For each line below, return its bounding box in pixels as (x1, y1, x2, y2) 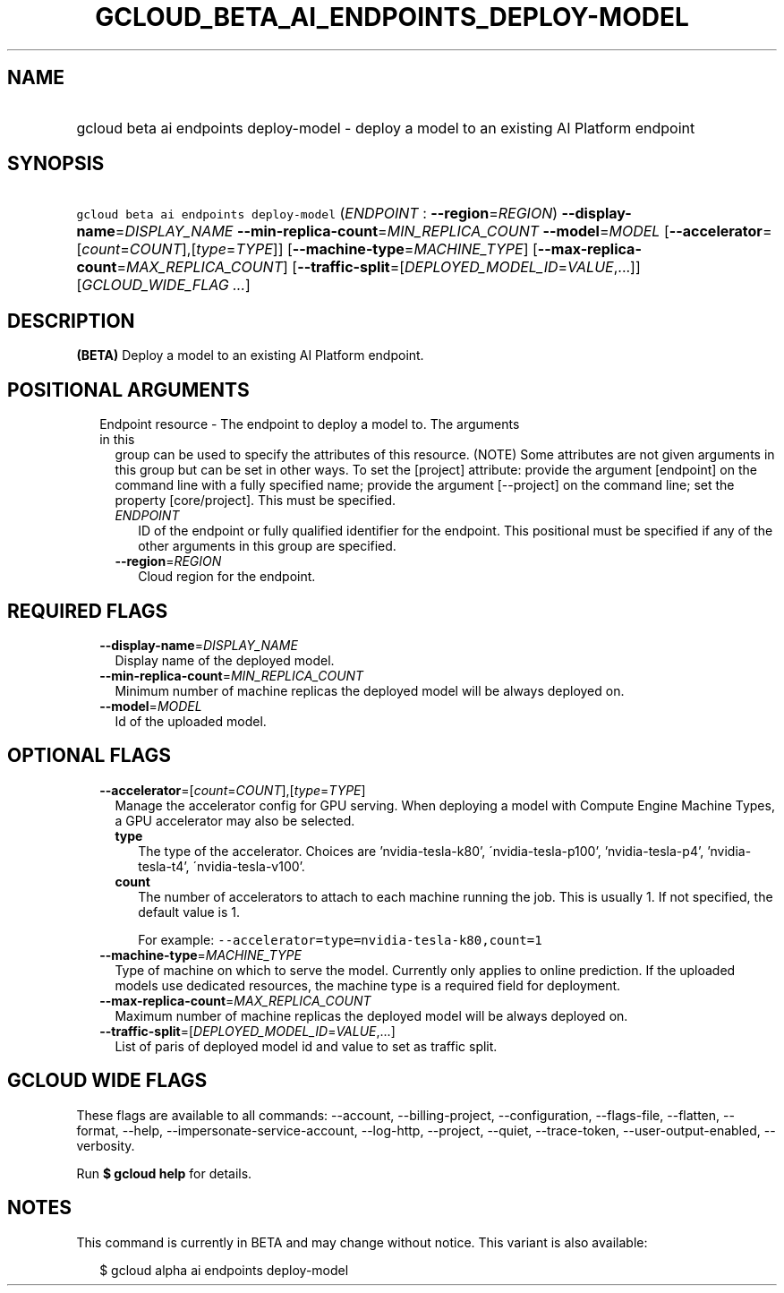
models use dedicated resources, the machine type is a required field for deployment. (115, 977, 621, 993)
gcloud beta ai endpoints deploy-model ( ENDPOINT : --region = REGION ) (76, 204, 558, 223)
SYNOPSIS (7, 152, 105, 176)
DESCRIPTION (7, 309, 135, 332)
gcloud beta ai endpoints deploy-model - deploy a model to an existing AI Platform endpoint (76, 118, 695, 137)
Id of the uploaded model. (115, 713, 267, 729)
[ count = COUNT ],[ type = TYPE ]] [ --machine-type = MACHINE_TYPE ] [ (76, 240, 538, 259)
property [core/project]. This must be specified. (115, 492, 396, 509)
